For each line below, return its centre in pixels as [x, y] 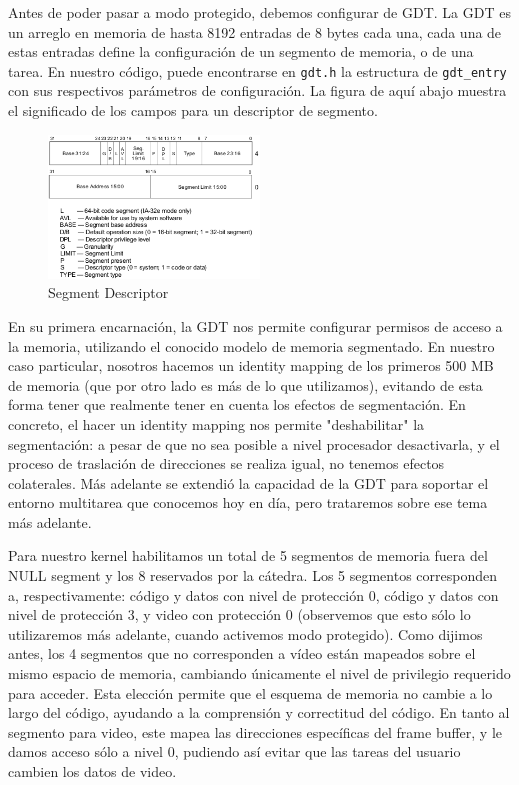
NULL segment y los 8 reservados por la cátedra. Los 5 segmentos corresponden [253, 575]
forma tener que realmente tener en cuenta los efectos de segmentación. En [237, 404]
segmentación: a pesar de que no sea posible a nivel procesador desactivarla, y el [254, 443]
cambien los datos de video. [92, 771]
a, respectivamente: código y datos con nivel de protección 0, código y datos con [253, 594]
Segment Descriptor [108, 292]
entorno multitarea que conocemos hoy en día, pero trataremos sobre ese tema [248, 502]
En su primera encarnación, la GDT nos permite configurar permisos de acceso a [255, 325]
